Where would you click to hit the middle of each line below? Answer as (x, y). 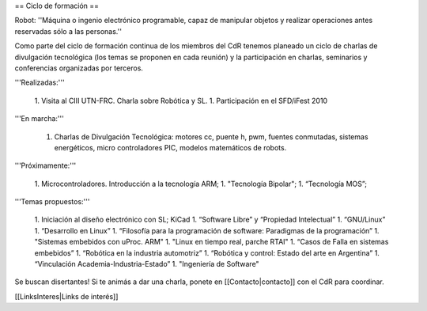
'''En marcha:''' (40, 119)
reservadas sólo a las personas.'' (68, 31)
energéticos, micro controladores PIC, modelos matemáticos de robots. (170, 147)
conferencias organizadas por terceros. (79, 68)
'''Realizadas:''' (40, 82)
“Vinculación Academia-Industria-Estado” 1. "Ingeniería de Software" (147, 264)
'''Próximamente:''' (45, 165)
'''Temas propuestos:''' (52, 202)
